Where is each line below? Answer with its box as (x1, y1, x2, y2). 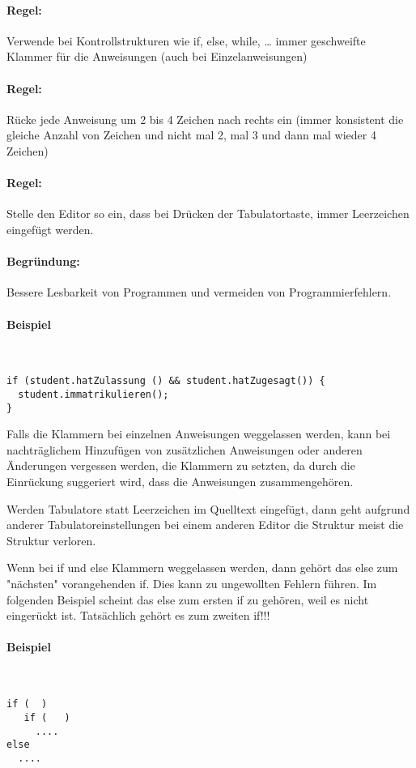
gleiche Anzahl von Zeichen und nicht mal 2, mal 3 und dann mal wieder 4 (6, 126, 376, 143)
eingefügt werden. (6, 220, 94, 237)
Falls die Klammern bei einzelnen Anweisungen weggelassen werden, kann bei (6, 425, 391, 442)
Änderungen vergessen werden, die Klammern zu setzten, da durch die (6, 457, 355, 474)
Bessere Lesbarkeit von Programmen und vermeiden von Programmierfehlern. (6, 284, 392, 301)
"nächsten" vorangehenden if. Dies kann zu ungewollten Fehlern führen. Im (6, 575, 377, 592)
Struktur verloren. (6, 531, 96, 548)
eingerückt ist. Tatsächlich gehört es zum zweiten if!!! (6, 607, 270, 624)
